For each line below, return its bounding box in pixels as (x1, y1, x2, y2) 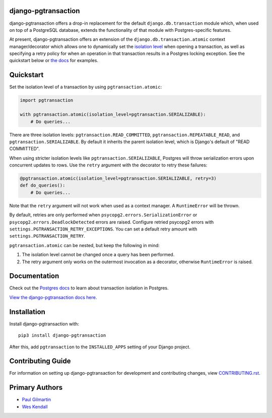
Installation (9, 308, 45, 316)
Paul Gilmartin (22, 396, 51, 403)
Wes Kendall (22, 403, 48, 409)
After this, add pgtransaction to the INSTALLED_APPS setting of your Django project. (9, 343, 191, 350)
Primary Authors (9, 383, 63, 392)
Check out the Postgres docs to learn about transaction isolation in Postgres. (9, 285, 169, 291)
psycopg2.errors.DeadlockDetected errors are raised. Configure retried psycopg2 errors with (9, 219, 214, 225)
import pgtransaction (20, 97, 74, 103)
